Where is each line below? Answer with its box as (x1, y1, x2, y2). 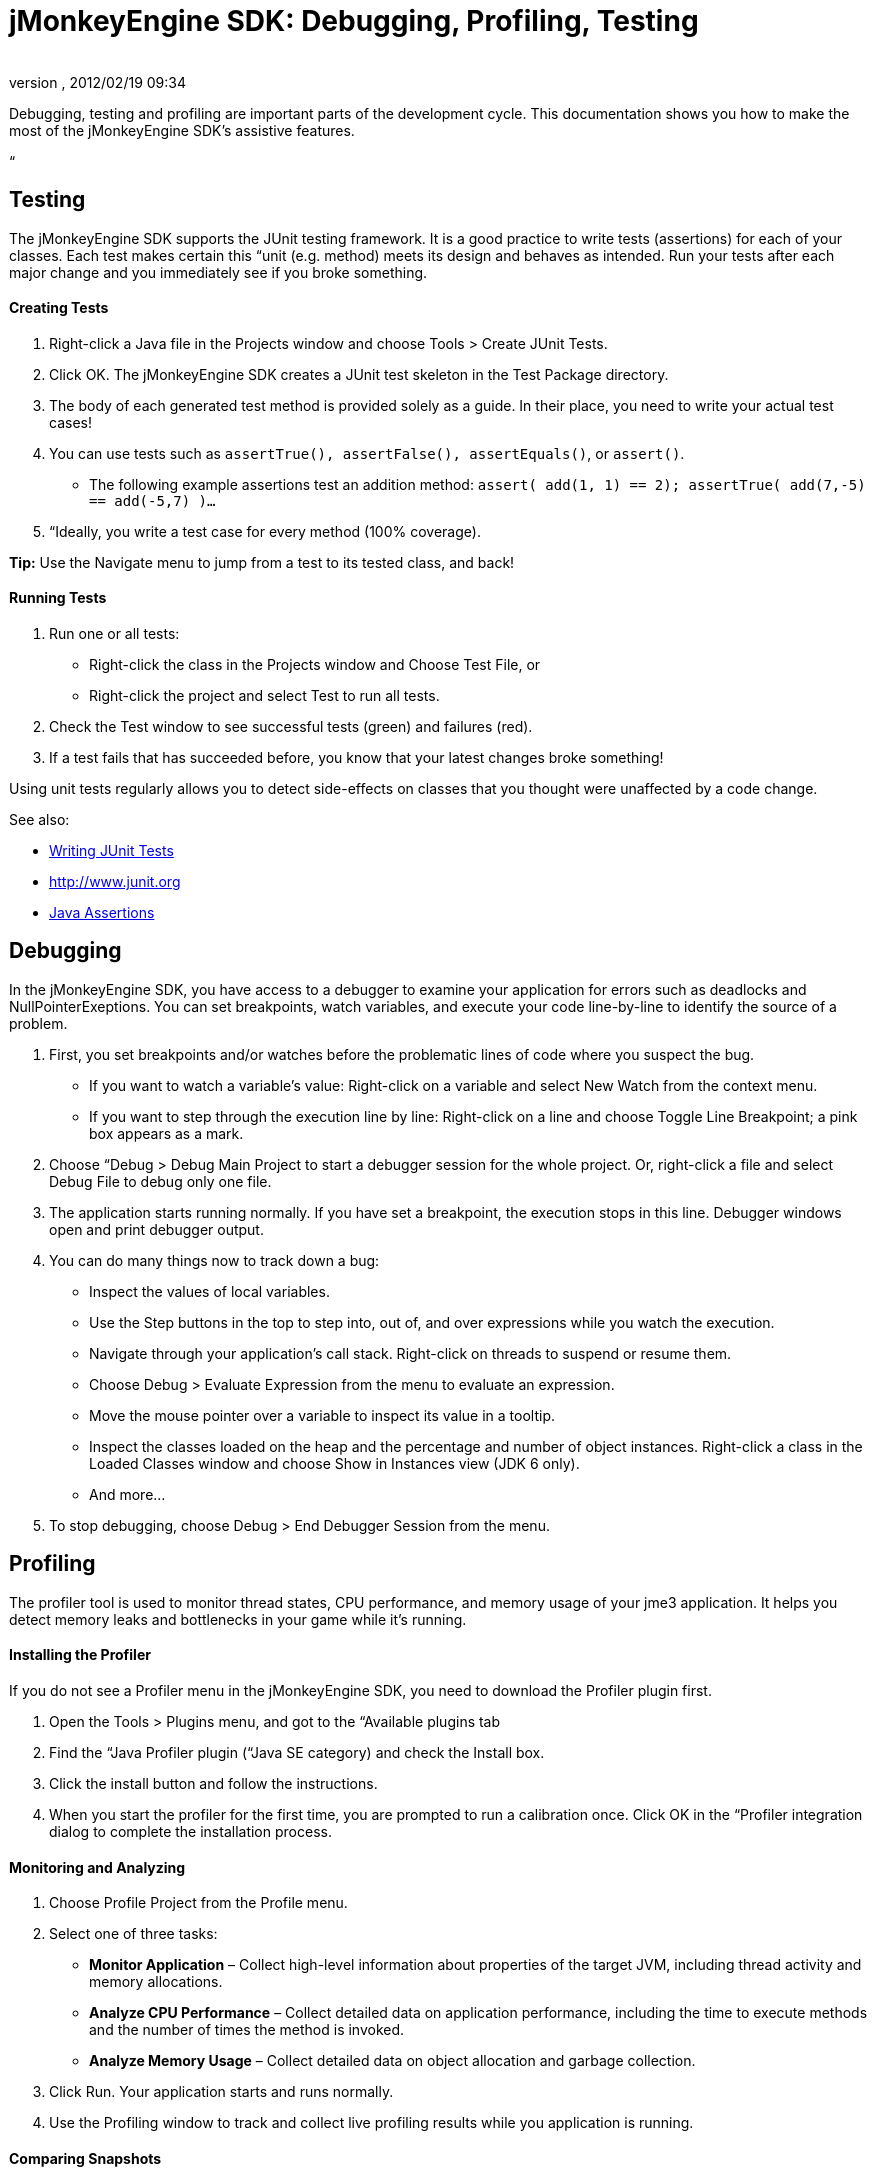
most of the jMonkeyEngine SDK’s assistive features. (9, 121, 355, 139)
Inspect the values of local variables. (89, 1282, 330, 1300)
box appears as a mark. (89, 1124, 244, 1142)
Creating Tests (9, 299, 109, 317)
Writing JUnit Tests (49, 842, 174, 860)
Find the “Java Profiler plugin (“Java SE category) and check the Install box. (49, 1743, 545, 1761)
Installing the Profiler (9, 1646, 151, 1664)
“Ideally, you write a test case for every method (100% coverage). (49, 522, 481, 540)
